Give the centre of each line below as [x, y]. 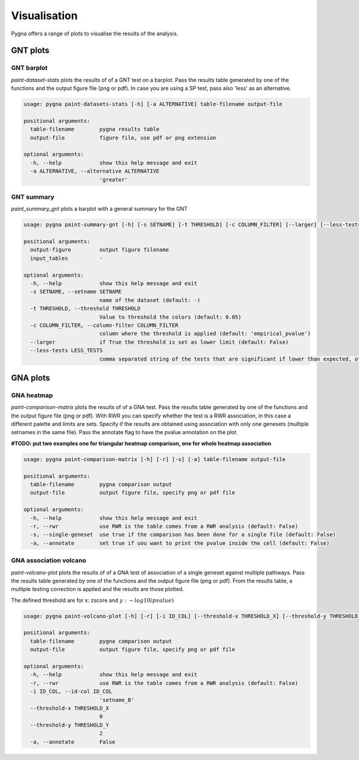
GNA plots [31, 378]
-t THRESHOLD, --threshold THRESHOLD [85, 309]
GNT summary [33, 196]
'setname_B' [117, 700]
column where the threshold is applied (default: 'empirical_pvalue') [205, 334]
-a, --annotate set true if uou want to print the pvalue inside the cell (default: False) [180, 543]
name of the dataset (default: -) [150, 300]
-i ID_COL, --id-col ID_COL [71, 691]
